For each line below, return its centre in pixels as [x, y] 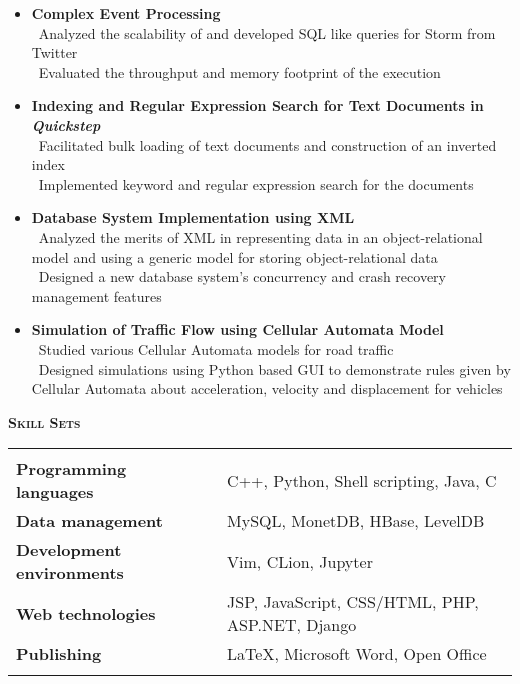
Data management [89, 521]
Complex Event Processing [126, 13]
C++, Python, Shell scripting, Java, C [362, 480]
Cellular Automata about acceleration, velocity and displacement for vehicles [267, 388]
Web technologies [86, 613]
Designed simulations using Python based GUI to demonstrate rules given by [274, 368]
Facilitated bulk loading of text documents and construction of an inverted [267, 144]
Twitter [54, 52]
